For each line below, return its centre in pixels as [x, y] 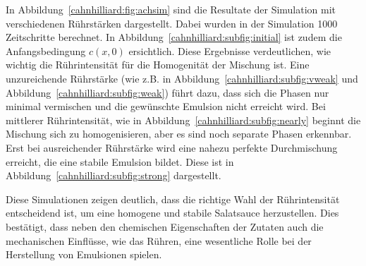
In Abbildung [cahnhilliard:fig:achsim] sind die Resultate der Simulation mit [171, 9]
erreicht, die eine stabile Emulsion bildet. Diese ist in [120, 161]
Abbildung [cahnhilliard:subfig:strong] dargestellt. [114, 175]
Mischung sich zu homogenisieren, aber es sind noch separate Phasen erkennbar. [179, 134]
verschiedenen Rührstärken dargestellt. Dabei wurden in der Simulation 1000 [172, 23]
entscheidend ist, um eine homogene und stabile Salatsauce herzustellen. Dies [172, 213]
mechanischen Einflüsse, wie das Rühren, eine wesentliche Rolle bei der [159, 240]
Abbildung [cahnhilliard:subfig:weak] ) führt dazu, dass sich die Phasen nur [167, 92]
